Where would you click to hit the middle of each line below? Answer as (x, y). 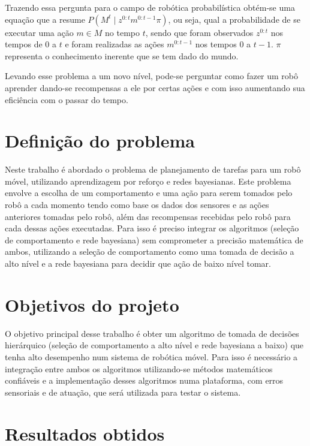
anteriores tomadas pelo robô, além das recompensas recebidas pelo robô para (148, 216)
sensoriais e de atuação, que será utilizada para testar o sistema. (123, 392)
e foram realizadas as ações (115, 44)
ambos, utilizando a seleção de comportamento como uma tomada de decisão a (150, 251)
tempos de (24, 44)
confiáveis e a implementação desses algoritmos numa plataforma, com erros (144, 380)
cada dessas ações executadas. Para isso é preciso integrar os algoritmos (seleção (152, 228)
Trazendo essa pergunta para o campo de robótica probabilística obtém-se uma (150, 7)
